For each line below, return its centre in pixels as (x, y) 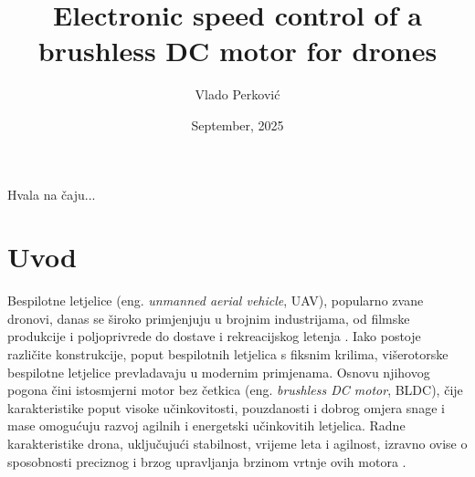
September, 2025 (237, 124)
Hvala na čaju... (52, 194)
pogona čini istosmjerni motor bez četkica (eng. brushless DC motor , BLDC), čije (235, 390)
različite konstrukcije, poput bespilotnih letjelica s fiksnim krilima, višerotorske (228, 354)
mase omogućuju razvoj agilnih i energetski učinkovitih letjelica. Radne (206, 425)
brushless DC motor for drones (237, 51)
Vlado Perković (237, 94)
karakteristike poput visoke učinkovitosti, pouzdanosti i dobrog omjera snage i (226, 407)
